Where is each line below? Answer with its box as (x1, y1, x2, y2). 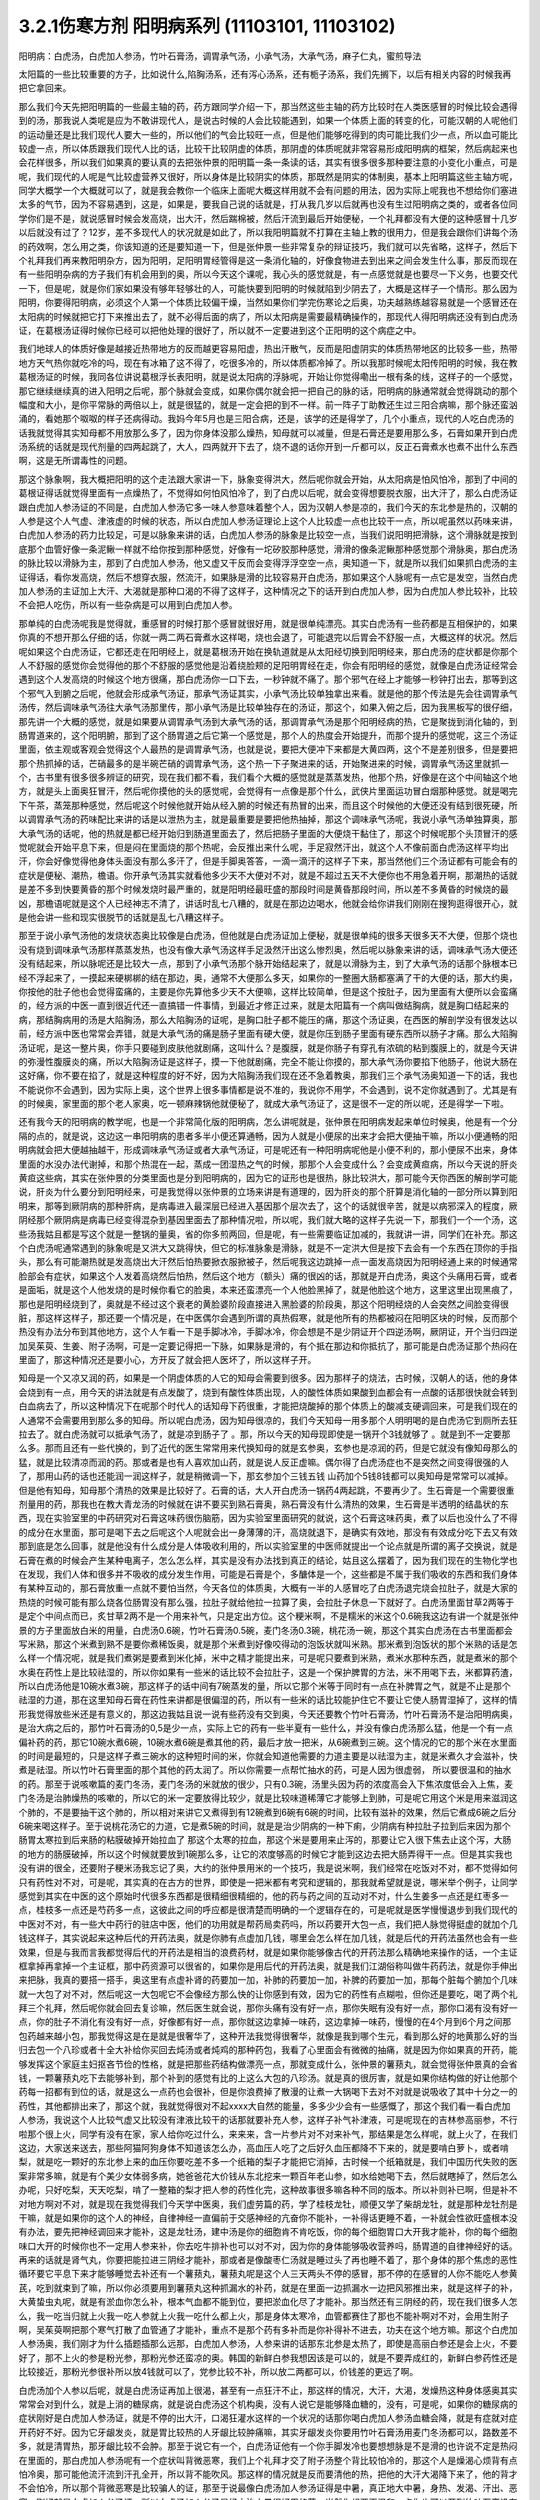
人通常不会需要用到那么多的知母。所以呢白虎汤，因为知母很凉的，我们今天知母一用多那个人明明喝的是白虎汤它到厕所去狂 (18, 1414, 518, 1426)
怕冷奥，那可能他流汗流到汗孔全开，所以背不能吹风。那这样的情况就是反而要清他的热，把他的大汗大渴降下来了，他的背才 (18, 2468, 518, 2480)
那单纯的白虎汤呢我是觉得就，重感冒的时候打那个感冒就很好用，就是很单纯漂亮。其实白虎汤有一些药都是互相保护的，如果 (18, 617, 518, 629)
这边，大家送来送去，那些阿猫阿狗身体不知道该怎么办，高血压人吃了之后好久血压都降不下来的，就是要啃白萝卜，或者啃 (18, 2141, 509, 2154)
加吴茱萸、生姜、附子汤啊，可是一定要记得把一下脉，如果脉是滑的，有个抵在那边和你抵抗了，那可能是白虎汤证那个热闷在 (18, 1340, 518, 1352)
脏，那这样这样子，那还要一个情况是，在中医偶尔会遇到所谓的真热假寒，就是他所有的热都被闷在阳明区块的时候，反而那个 (18, 1311, 518, 1324)
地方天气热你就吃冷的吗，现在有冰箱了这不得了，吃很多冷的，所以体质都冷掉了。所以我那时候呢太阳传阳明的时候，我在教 (18, 356, 518, 369)
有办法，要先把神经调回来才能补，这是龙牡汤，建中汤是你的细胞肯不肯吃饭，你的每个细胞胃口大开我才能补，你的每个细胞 (18, 2226, 518, 2238)
